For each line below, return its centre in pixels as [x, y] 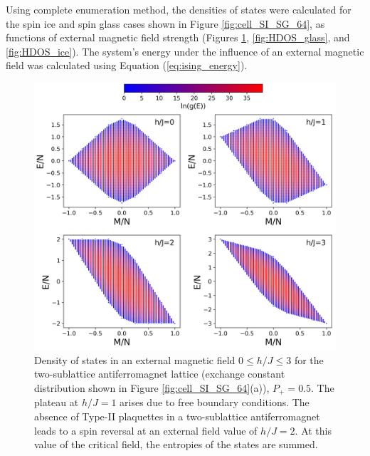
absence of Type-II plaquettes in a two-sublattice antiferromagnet [177, 416]
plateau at [57, 402]
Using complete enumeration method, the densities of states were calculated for [179, 9]
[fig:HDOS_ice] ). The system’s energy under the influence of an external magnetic [185, 51]
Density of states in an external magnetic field [135, 359]
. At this [313, 430]
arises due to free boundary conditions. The [215, 402]
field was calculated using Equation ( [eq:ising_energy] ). [127, 65]
